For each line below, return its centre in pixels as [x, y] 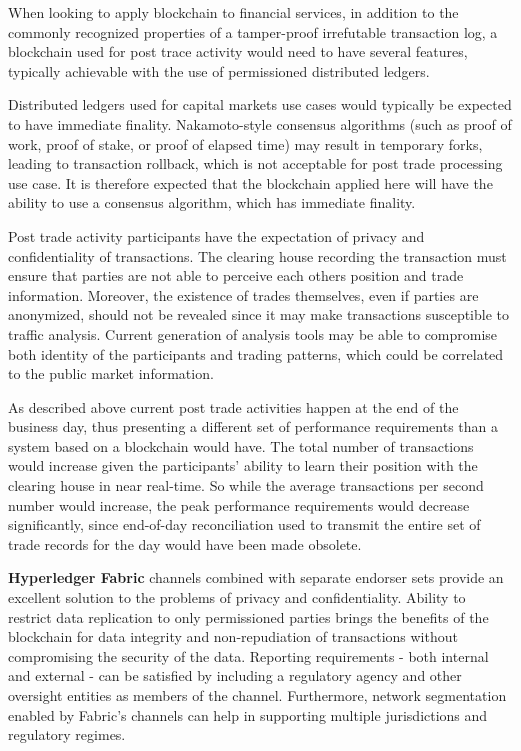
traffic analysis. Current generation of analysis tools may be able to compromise [253, 333]
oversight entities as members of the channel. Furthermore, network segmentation [257, 695]
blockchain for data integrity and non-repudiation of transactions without [233, 636]
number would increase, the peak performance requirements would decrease [239, 504]
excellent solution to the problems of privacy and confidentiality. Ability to [237, 597]
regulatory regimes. [67, 734]
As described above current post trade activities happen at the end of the [233, 406]
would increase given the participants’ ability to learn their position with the [243, 465]
